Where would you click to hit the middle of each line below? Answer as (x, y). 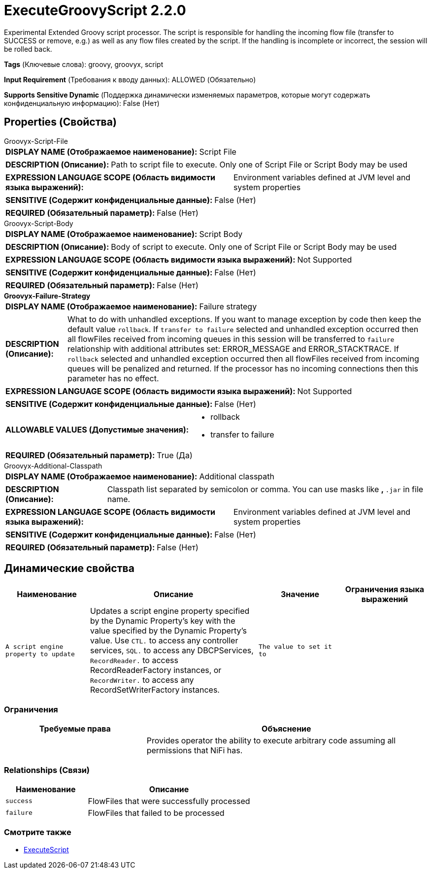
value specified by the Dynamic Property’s (168, 631)
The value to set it (295, 647)
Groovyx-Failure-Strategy (47, 296)
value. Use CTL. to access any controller (164, 641)
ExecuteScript (46, 849)
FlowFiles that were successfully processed (169, 801)
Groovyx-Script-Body (39, 223)
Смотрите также (38, 832)
